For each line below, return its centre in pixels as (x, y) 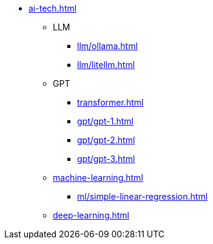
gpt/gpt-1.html (105, 121)
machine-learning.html (98, 178)
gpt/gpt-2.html (106, 140)
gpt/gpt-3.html (106, 159)
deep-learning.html (91, 215)
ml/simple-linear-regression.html (143, 196)
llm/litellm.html (106, 65)
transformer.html (110, 102)
